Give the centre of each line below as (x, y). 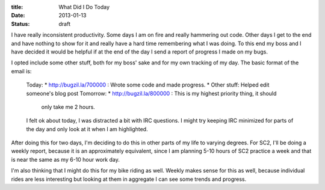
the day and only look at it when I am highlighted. (87, 129)
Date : (18, 16)
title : (17, 7)
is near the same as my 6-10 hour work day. (65, 159)
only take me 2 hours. (68, 107)
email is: (21, 71)
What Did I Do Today (84, 7)
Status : (20, 23)
